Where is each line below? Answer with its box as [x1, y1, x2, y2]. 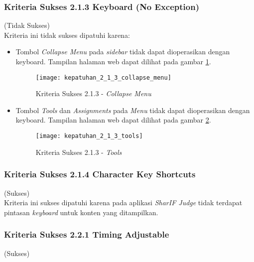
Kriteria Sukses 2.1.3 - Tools [35, 146, 122, 157]
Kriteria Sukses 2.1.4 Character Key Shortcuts [4, 168, 196, 180]
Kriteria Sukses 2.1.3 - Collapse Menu [35, 88, 151, 99]
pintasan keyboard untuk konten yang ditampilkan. [4, 207, 158, 217]
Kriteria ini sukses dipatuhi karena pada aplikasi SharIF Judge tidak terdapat [4, 197, 243, 208]
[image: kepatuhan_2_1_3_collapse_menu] [35, 74, 171, 81]
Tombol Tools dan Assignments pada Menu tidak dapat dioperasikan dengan [15, 105, 250, 115]
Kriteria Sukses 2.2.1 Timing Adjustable [4, 228, 169, 241]
